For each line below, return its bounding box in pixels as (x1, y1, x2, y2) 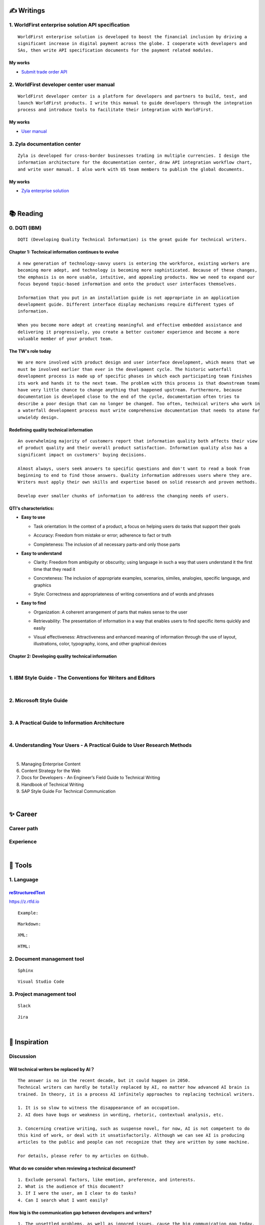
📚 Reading (9, 210, 44, 218)
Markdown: (18, 921, 41, 927)
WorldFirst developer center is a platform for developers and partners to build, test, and (18, 93, 247, 99)
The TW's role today (9, 348, 51, 354)
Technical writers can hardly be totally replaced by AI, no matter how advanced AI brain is (18, 1084, 250, 1090)
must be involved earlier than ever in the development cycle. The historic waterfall (18, 367, 232, 372)
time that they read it (33, 566, 75, 572)
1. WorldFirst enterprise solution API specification (9, 22, 130, 28)
